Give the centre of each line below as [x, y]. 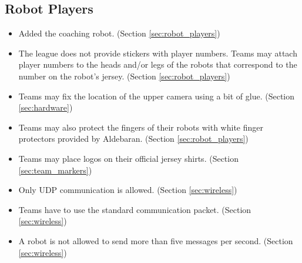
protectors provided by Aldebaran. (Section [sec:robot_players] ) [133, 139]
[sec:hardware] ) [46, 107]
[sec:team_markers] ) [55, 170]
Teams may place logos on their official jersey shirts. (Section [128, 158]
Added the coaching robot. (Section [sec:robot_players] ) [119, 33]
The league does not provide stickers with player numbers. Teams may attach [158, 53]
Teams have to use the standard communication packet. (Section [135, 209]
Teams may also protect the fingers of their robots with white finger [141, 127]
